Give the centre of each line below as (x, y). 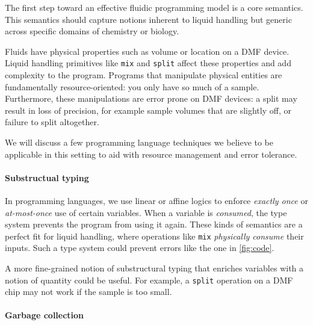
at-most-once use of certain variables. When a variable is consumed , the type (146, 212)
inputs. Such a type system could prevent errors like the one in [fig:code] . (140, 248)
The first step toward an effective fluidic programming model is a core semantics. (154, 7)
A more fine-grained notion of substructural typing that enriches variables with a (154, 268)
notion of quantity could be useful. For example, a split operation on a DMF (149, 280)
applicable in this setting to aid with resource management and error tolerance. (151, 154)
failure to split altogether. (52, 122)
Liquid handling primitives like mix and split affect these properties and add (148, 63)
